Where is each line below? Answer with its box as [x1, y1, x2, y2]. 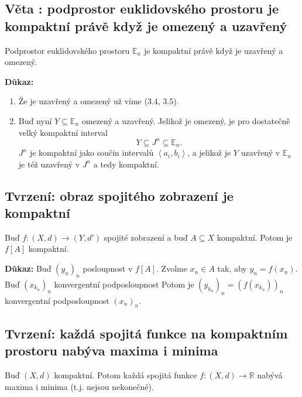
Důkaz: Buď [5, 262, 52, 275]
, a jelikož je [187, 146, 231, 159]
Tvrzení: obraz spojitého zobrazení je [5, 186, 234, 204]
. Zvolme [156, 262, 187, 275]
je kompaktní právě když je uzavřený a [143, 44, 283, 56]
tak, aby [217, 262, 247, 275]
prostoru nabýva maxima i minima [5, 341, 218, 360]
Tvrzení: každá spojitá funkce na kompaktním [5, 324, 288, 342]
